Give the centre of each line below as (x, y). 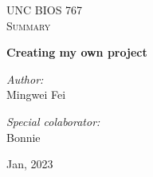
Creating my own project (77, 52)
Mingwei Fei (36, 94)
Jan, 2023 (30, 164)
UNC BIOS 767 (45, 10)
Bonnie (24, 137)
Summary (29, 25)
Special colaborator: (53, 121)
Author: (25, 79)
